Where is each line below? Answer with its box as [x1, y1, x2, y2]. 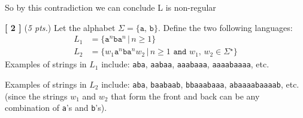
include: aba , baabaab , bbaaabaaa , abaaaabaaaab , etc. [101, 77, 299, 90]
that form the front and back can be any [111, 89, 260, 102]
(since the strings [5, 89, 68, 102]
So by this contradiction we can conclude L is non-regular [5, 1, 216, 13]
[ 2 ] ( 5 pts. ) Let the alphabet [5, 21, 116, 33]
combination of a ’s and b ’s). [5, 101, 107, 114]
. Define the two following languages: [157, 21, 293, 33]
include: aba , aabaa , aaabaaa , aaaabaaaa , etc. [101, 58, 269, 70]
